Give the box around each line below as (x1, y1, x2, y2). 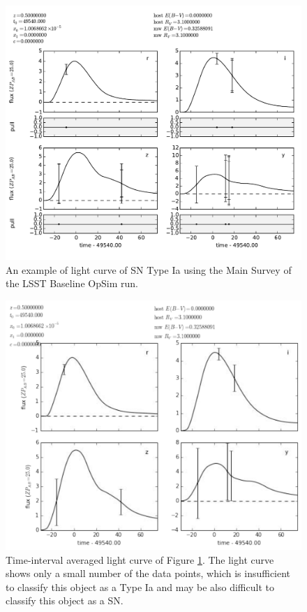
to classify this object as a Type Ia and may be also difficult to (6, 579, 274, 594)
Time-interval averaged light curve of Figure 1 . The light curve (6, 552, 274, 567)
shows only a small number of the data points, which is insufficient (6, 566, 291, 581)
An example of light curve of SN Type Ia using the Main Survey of (6, 262, 292, 277)
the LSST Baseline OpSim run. (6, 276, 138, 291)
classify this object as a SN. (6, 593, 123, 608)
